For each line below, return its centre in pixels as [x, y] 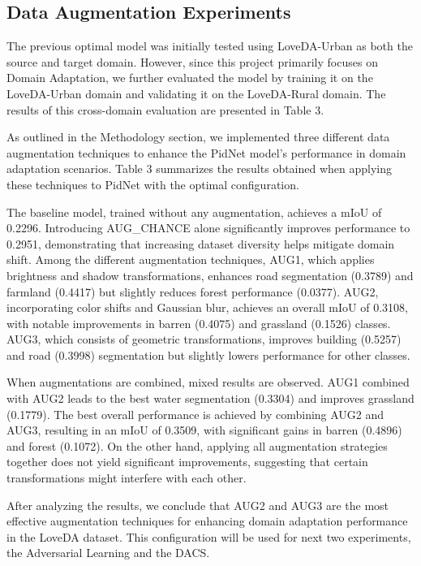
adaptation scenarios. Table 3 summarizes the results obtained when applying [200, 169]
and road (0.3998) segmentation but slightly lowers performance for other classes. [208, 354]
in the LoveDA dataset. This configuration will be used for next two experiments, [209, 536]
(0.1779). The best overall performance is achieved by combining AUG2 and [195, 414]
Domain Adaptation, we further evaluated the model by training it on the [190, 78]
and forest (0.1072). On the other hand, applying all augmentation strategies [197, 445]
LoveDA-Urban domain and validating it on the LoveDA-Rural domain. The [196, 93]
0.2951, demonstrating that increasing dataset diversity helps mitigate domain [201, 243]
